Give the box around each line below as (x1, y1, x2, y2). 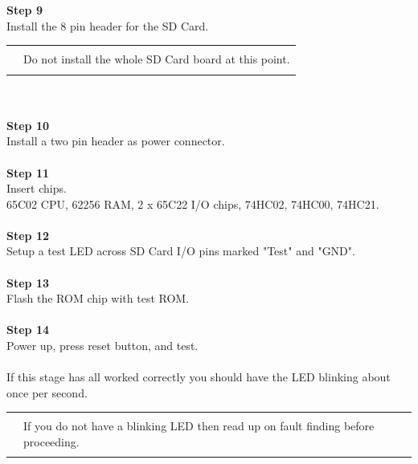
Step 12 (6, 226, 49, 243)
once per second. (6, 384, 88, 401)
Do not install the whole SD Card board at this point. (23, 51, 290, 67)
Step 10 (6, 116, 49, 133)
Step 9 (6, 2, 43, 18)
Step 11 (6, 164, 49, 181)
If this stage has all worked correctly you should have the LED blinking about (6, 368, 391, 385)
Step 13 (6, 274, 49, 291)
